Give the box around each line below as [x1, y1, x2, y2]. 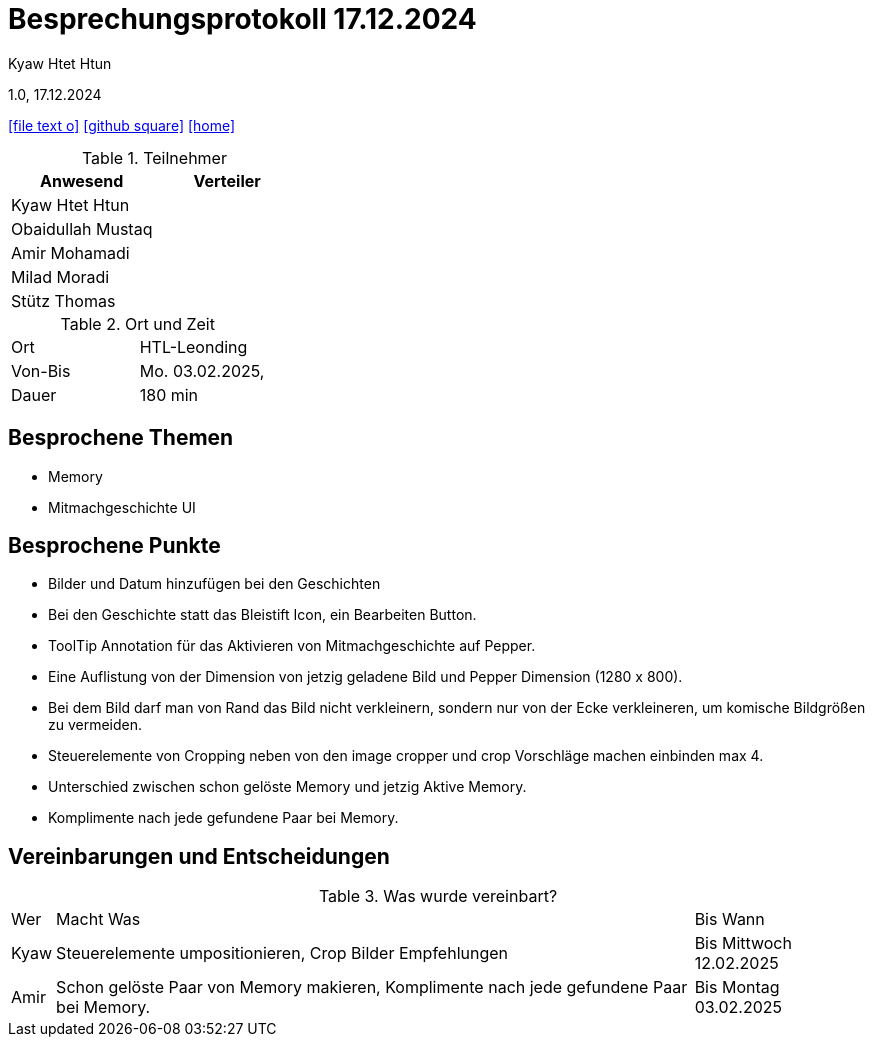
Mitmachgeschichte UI [48, 498, 196, 516]
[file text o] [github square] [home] [8, 116, 236, 134]
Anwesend [40, 170, 124, 191]
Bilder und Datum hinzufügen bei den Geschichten [48, 575, 381, 593]
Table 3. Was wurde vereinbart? [318, 886, 558, 907]
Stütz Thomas [11, 290, 116, 311]
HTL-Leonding [139, 336, 248, 357]
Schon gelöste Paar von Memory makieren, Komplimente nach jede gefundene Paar [56, 977, 688, 998]
